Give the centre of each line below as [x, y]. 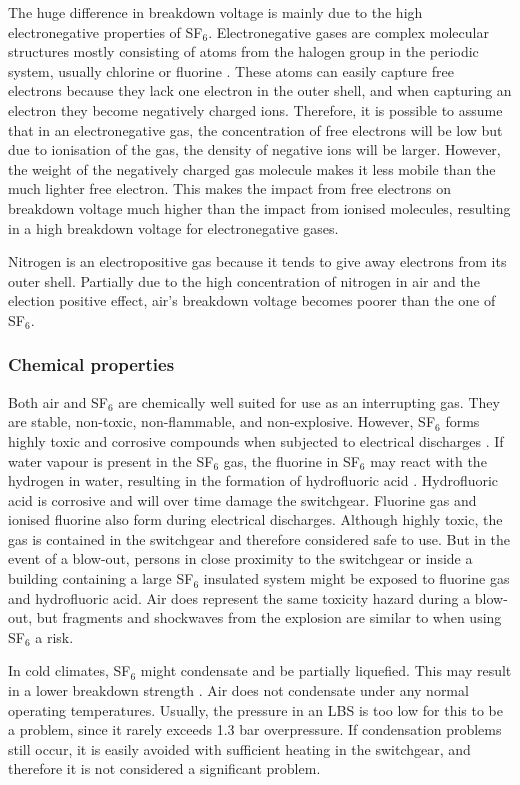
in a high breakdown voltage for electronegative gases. [173, 227]
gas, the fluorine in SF [291, 460]
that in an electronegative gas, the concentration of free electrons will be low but [255, 129]
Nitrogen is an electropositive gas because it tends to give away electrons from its [257, 261]
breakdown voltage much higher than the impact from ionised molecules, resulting [259, 207]
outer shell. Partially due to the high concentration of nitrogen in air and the [244, 280]
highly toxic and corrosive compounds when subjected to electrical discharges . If [256, 440]
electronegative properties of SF [105, 31]
